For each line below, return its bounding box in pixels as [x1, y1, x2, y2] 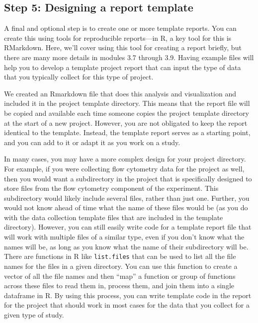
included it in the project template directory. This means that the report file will [4, 98, 250, 108]
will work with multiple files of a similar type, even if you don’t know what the [4, 232, 245, 242]
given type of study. [4, 309, 64, 320]
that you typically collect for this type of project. [4, 72, 154, 82]
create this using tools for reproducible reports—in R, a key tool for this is [4, 32, 232, 43]
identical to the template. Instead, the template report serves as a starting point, [4, 127, 251, 138]
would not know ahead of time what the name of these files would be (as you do [4, 202, 248, 213]
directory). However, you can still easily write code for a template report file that [4, 222, 252, 232]
